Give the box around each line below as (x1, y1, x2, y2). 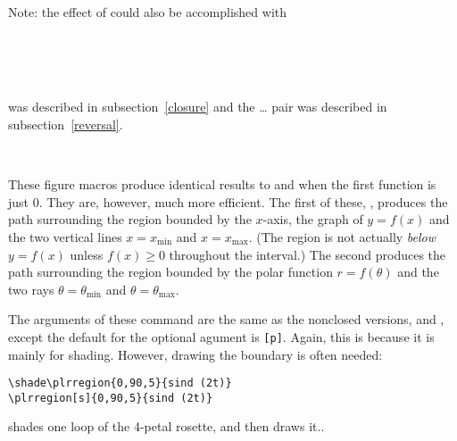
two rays (8, 279, 54, 298)
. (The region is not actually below (248, 227, 436, 245)
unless (70, 245, 104, 263)
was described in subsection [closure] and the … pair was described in (8, 97, 387, 116)
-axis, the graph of (262, 210, 363, 229)
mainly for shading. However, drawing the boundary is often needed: (8, 345, 383, 363)
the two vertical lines (8, 227, 122, 245)
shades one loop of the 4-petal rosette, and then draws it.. (8, 417, 325, 436)
